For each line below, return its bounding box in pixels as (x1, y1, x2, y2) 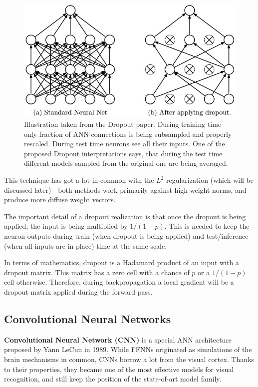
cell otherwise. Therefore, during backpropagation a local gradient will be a (4, 277, 234, 287)
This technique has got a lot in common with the (4, 175, 154, 185)
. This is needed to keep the (164, 221, 250, 231)
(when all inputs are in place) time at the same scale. (4, 240, 167, 251)
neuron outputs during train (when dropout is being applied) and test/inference (4, 231, 249, 241)
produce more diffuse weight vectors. (4, 194, 116, 205)
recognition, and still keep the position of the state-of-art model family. (4, 374, 222, 384)
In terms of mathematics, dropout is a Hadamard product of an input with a (4, 257, 239, 268)
